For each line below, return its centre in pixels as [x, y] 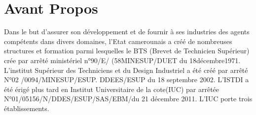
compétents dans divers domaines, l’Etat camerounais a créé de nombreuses [118, 41]
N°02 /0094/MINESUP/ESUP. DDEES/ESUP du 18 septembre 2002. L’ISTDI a [127, 80]
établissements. [27, 108]
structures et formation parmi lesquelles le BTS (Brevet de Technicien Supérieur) [127, 51]
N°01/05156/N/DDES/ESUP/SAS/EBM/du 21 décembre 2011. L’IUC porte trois [128, 99]
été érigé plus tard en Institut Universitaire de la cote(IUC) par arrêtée [112, 89]
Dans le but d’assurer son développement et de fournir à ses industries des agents [127, 32]
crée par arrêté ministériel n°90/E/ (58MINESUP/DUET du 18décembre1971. [122, 60]
